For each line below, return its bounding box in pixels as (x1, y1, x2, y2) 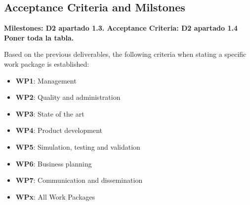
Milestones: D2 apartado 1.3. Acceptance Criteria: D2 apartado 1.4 (4, 23, 238, 33)
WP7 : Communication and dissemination (15, 175, 143, 185)
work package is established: (4, 58, 89, 69)
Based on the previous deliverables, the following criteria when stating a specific (4, 49, 247, 59)
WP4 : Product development (15, 125, 102, 135)
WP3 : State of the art (15, 108, 84, 119)
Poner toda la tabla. (4, 32, 74, 42)
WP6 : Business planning (15, 158, 92, 168)
